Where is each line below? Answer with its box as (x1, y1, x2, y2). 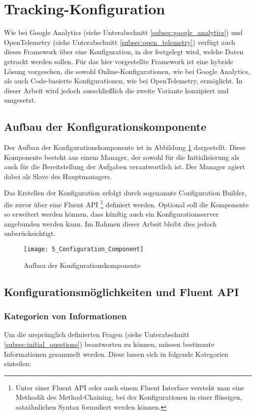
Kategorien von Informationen (4, 310, 127, 322)
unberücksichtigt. (4, 228, 56, 238)
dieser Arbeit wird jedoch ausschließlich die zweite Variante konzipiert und (4, 85, 229, 95)
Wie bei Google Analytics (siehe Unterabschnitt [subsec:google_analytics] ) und (4, 27, 243, 38)
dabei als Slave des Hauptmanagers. (4, 171, 112, 181)
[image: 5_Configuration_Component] (24, 246, 144, 253)
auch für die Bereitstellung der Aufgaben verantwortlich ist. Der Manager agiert (4, 161, 245, 172)
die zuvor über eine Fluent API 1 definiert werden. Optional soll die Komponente (4, 198, 249, 209)
